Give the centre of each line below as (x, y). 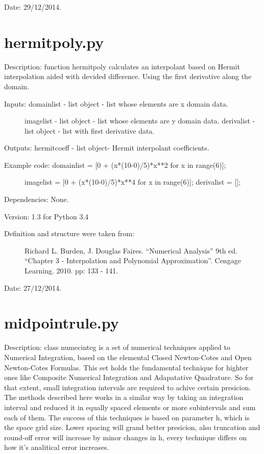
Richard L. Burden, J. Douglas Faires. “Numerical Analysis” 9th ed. (131, 250)
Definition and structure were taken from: (69, 233)
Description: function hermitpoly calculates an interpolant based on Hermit (122, 66)
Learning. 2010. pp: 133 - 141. (71, 271)
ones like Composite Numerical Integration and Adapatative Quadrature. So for (129, 377)
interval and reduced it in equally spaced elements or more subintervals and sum (130, 407)
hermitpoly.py (54, 42)
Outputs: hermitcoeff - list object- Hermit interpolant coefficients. (107, 148)
